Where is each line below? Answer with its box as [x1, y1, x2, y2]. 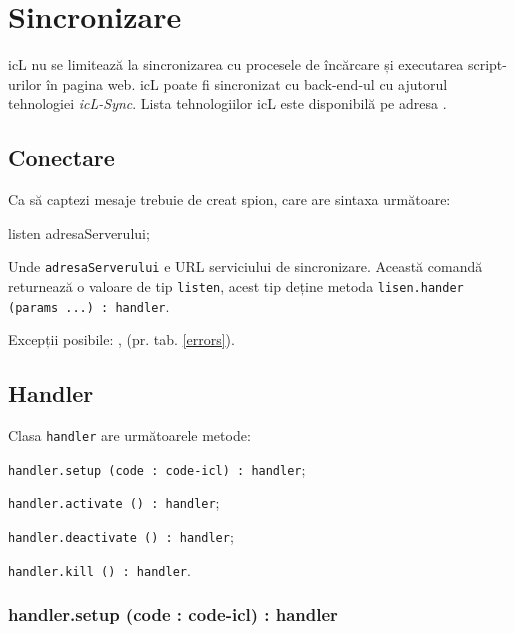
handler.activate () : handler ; [8, 492, 220, 513]
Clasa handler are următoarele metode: [8, 425, 251, 446]
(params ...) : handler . [8, 295, 170, 316]
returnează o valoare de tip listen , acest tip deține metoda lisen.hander [8, 275, 464, 296]
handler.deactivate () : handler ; [8, 526, 234, 547]
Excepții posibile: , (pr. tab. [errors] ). [8, 329, 235, 350]
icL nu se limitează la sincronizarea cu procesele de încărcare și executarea [8, 54, 464, 75]
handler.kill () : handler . [8, 559, 191, 580]
